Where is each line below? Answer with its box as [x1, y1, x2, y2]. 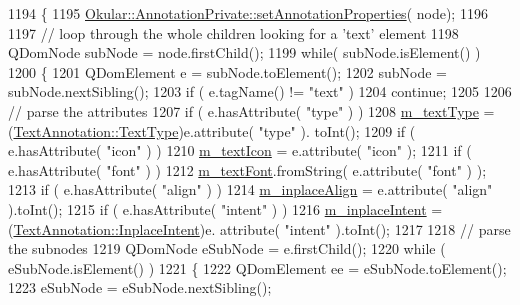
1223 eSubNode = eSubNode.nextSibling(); [8, 277, 272, 298]
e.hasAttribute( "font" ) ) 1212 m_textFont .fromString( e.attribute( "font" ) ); [8, 159, 487, 180]
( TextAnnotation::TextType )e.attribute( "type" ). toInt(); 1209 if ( [8, 120, 416, 141]
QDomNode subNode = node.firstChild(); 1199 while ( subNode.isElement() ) [8, 42, 481, 63]
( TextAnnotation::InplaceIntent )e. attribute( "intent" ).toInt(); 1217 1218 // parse [8, 218, 511, 239]
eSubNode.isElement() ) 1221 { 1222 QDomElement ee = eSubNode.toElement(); [8, 257, 507, 278]
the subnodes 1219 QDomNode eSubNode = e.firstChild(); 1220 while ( [8, 238, 446, 259]
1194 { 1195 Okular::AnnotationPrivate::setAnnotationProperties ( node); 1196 [8, 3, 488, 23]
